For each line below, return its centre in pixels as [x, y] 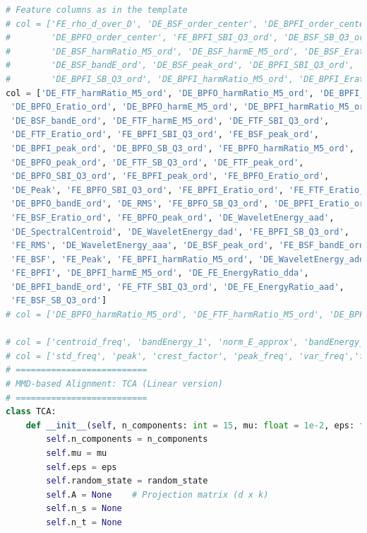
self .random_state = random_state [127, 481]
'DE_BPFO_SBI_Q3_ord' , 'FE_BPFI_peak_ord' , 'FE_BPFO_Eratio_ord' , [170, 176]
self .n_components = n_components [127, 439]
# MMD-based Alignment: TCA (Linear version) [114, 384]
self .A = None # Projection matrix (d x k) [157, 494]
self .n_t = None [84, 522]
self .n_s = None [84, 509]
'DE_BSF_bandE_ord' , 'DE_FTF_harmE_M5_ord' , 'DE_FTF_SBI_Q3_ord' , [170, 121]
